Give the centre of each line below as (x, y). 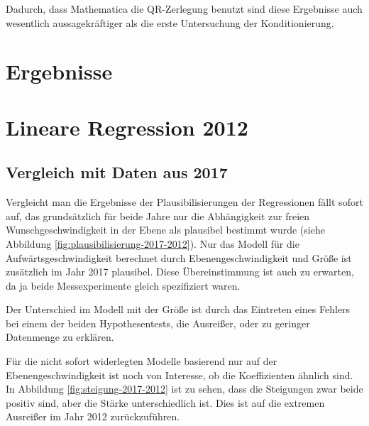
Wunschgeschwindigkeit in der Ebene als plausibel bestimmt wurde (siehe (165, 230)
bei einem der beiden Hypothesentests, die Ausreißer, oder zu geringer (158, 323)
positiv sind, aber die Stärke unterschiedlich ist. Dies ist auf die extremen (165, 402)
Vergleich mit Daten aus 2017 (117, 172)
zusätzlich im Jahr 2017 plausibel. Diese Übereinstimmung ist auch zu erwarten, (180, 272)
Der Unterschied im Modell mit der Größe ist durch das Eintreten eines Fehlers (178, 309)
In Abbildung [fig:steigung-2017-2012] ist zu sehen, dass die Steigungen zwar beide (184, 389)
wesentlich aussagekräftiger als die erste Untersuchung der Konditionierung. (170, 22)
